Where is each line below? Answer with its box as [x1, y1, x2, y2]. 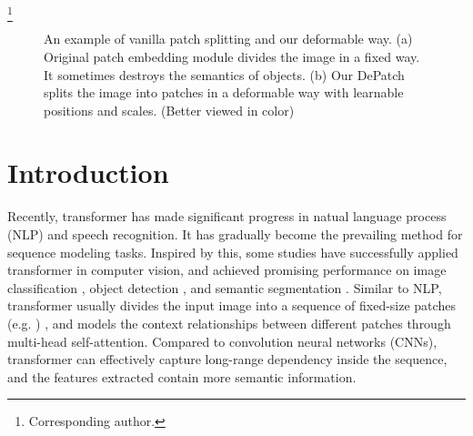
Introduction [7, 154, 169, 191]
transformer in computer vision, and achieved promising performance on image [7, 260, 447, 279]
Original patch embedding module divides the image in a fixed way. [44, 46, 420, 66]
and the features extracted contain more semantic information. [7, 367, 357, 386]
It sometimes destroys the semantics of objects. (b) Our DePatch [44, 65, 405, 84]
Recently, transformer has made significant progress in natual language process [7, 207, 447, 226]
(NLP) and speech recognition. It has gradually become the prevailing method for [7, 225, 463, 244]
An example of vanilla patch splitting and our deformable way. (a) [44, 29, 413, 48]
